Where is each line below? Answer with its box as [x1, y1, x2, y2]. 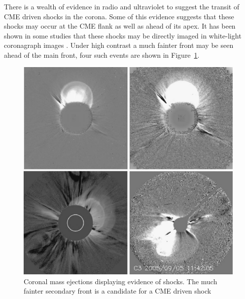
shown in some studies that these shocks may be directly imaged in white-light [4, 30, 242, 40]
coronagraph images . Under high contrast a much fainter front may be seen [4, 40, 234, 50]
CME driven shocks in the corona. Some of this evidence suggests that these [4, 11, 234, 21]
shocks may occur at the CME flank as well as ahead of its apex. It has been [4, 21, 236, 31]
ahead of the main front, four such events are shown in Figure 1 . [4, 49, 200, 60]
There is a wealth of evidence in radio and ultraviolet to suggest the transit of [4, 1, 240, 11]
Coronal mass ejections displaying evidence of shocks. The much [24, 276, 217, 286]
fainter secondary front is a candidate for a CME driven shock [24, 286, 211, 296]
